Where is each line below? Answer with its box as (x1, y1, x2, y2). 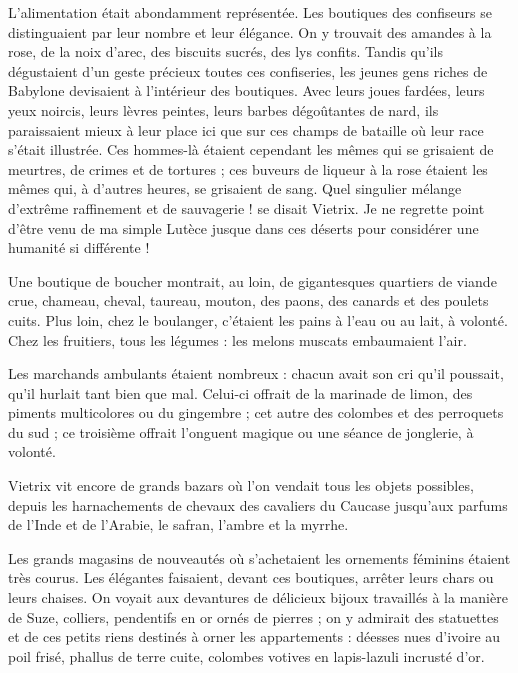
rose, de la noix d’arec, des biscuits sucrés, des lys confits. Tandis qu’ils (8, 41, 443, 62)
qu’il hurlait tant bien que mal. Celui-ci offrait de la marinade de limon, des (8, 382, 473, 403)
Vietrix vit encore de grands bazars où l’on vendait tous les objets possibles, (8, 475, 474, 496)
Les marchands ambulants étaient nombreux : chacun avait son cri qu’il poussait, (8, 363, 504, 384)
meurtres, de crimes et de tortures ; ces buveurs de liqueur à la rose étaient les (8, 158, 488, 179)
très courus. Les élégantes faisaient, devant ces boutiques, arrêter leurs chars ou (8, 567, 494, 588)
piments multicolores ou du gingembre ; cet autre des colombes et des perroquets (8, 402, 504, 423)
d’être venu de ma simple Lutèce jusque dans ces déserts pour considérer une (8, 217, 479, 238)
